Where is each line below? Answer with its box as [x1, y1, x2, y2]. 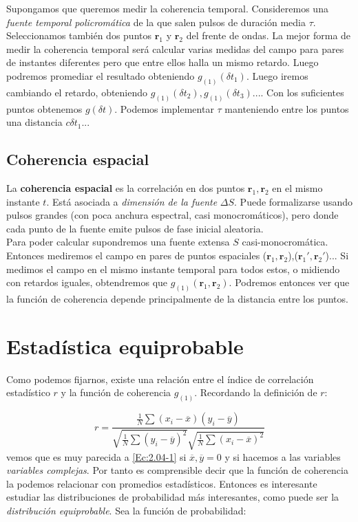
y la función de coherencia [61, 385, 171, 400]
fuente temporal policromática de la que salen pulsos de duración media [6, 14, 306, 29]
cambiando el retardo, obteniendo [6, 85, 148, 99]
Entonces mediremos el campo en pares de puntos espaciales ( [6, 248, 267, 263]
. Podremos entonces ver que [229, 275, 350, 290]
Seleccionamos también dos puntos [6, 28, 151, 43]
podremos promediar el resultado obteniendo [6, 68, 195, 83]
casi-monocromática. [242, 235, 328, 249]
